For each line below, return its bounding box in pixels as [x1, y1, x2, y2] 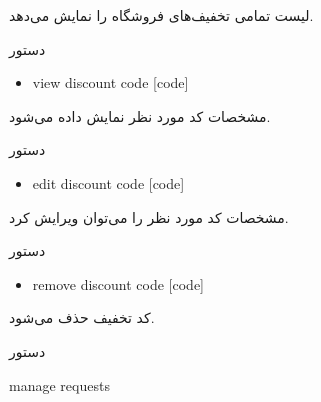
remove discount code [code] [32, 273, 205, 294]
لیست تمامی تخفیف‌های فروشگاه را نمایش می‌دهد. [9, 5, 314, 25]
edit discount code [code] [32, 172, 185, 193]
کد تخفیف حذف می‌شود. [9, 307, 155, 328]
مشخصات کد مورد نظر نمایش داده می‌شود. [9, 105, 271, 126]
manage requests [9, 374, 110, 395]
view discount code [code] [32, 72, 189, 93]
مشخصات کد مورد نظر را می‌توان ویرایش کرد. [9, 206, 289, 227]
